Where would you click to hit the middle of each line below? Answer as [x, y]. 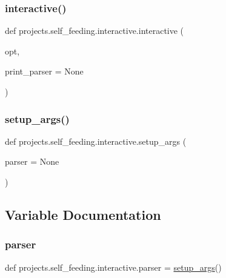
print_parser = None [44, 71]
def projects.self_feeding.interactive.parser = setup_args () [113, 267]
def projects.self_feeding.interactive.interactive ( [95, 31]
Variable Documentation [83, 214]
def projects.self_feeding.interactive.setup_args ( [96, 141]
